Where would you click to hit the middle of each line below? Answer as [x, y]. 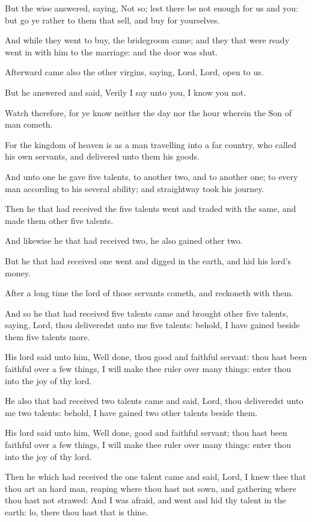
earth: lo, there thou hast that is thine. [77, 512]
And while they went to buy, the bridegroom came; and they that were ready [147, 40]
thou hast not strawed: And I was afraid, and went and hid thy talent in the [145, 500]
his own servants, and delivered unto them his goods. [102, 156]
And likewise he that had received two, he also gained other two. [124, 241]
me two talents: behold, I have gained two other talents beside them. [131, 412]
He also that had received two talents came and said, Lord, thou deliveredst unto [154, 401]
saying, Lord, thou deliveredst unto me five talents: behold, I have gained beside [152, 325]
